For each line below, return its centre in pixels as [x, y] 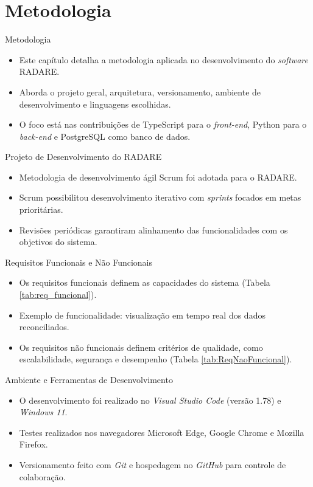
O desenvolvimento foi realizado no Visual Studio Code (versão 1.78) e [150, 400]
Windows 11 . [43, 412]
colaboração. [42, 476]
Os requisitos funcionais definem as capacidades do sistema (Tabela [145, 282]
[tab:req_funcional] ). [58, 295]
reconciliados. [44, 327]
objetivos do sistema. [58, 242]
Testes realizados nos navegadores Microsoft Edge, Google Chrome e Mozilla [162, 432]
